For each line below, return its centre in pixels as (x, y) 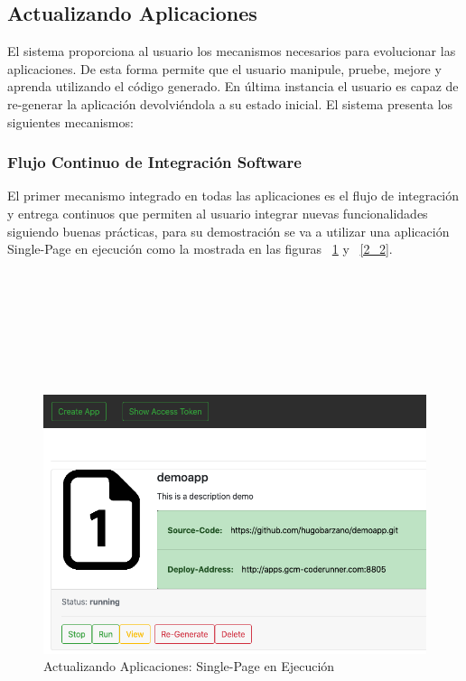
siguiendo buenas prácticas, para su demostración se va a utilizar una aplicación (228, 231)
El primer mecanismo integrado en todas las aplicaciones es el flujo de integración (233, 196)
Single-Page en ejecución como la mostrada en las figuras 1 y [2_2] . (200, 249)
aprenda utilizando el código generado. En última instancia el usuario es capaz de (233, 86)
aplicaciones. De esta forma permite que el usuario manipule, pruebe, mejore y (224, 68)
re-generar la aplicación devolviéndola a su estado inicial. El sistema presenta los (230, 103)
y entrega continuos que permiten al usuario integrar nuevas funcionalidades (218, 213)
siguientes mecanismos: (70, 121)
